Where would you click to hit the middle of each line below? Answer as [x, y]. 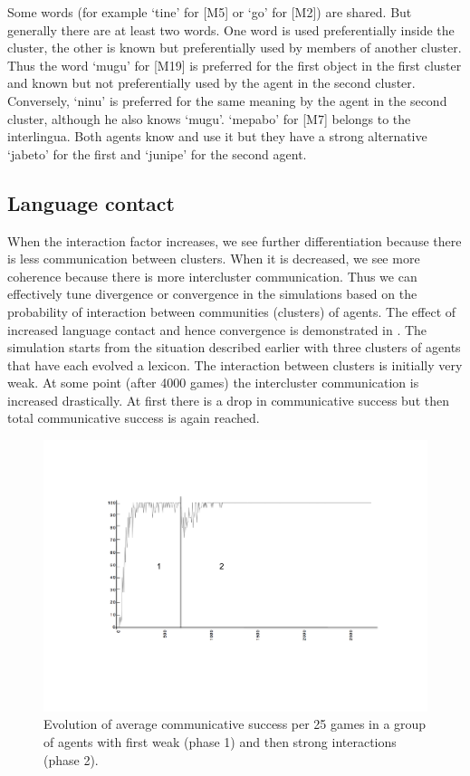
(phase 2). [71, 759]
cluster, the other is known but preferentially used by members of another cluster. [235, 48]
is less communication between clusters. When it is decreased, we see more [214, 259]
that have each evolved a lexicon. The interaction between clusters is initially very [235, 364]
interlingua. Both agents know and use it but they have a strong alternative [217, 136]
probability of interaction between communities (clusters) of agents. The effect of [232, 311]
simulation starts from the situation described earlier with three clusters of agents [234, 347]
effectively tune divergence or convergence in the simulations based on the [212, 294]
